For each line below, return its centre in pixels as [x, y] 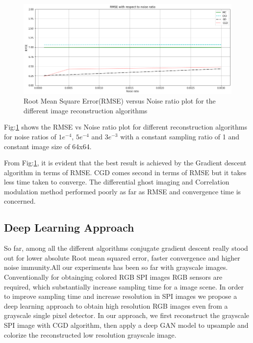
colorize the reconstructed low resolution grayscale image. [90, 334]
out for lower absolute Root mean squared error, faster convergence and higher [122, 257]
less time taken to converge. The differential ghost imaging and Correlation [117, 182]
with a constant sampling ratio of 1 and [180, 136]
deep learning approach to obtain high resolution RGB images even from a [116, 305]
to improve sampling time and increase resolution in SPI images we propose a [121, 296]
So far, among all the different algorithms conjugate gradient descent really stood [126, 248]
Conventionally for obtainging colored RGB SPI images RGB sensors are [113, 277]
